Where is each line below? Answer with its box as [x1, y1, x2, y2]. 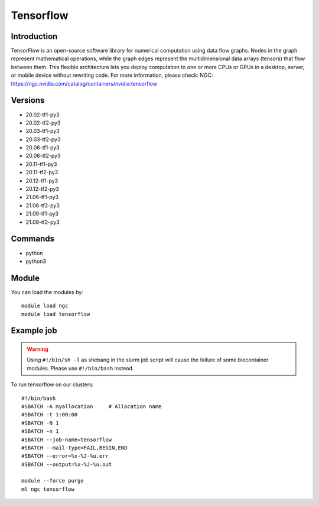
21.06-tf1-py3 [25, 194, 59, 201]
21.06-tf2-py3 [25, 201, 60, 209]
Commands [11, 234, 55, 244]
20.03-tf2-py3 [25, 136, 61, 143]
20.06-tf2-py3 [25, 152, 61, 159]
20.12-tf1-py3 [25, 177, 58, 184]
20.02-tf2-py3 [25, 119, 61, 126]
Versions [11, 95, 45, 106]
